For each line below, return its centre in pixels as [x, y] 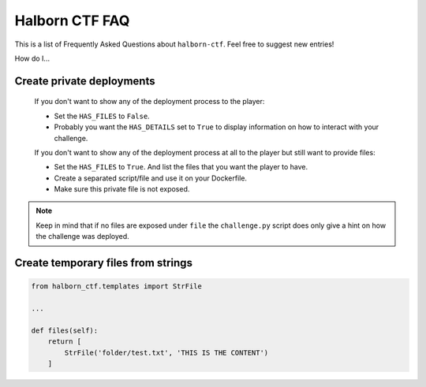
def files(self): [65, 330]
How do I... [32, 58]
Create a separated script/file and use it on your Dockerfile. [151, 178]
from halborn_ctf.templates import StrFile [117, 287]
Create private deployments [85, 81]
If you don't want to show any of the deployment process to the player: [149, 102]
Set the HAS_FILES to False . [102, 116]
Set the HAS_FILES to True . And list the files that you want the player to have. [181, 167]
